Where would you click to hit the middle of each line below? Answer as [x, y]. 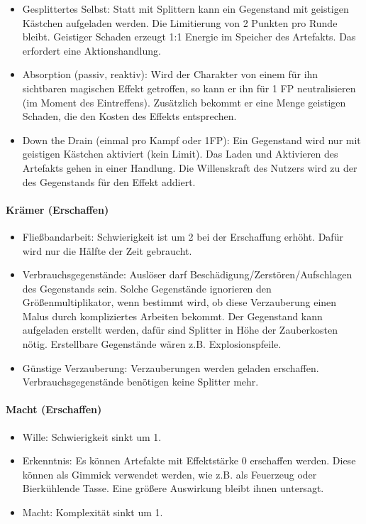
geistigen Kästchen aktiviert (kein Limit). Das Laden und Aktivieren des [180, 154]
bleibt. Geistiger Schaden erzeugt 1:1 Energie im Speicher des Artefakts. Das [189, 37]
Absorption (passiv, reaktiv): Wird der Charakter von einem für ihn [170, 74]
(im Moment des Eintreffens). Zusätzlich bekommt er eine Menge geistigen [184, 102]
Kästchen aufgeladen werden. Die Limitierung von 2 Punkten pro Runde [180, 22]
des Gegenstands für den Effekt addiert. [109, 181]
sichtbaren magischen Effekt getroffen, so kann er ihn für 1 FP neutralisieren [189, 88]
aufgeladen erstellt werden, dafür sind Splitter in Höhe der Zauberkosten [180, 330]
